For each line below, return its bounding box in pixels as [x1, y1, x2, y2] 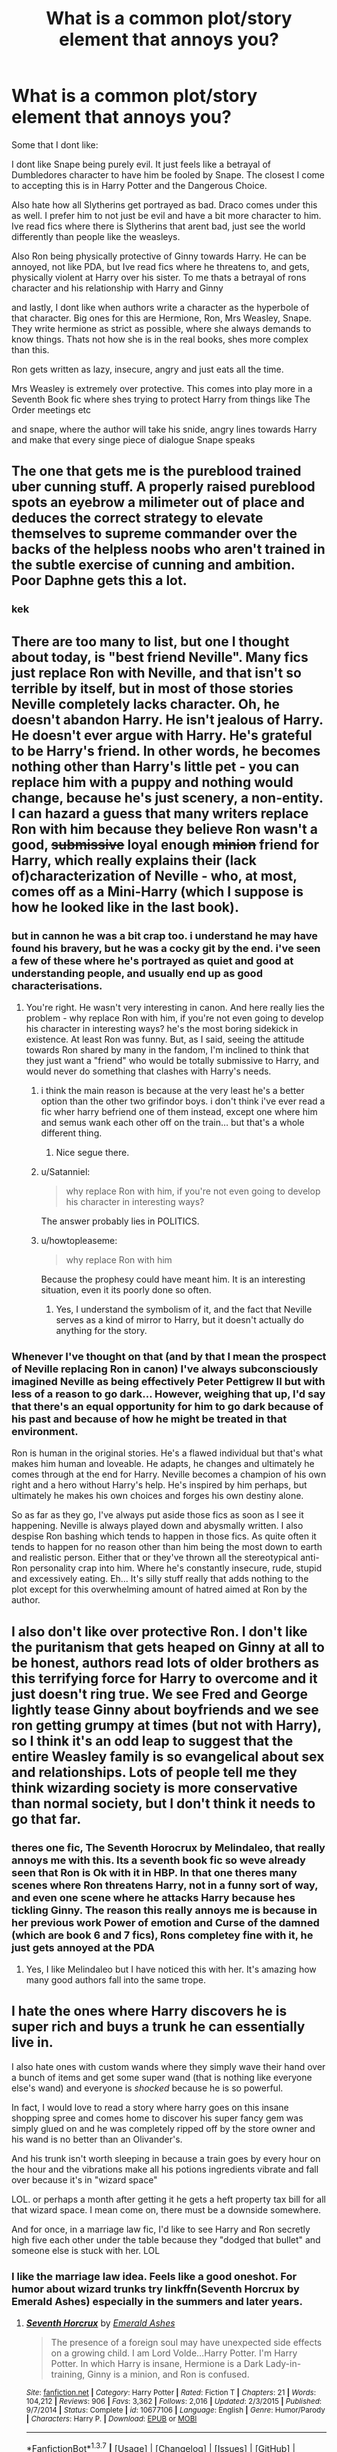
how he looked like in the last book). [11, 898, 239, 916]
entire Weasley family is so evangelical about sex [11, 1748, 325, 1765]
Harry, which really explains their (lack [11, 852, 257, 869]
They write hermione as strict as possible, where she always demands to [11, 322, 312, 334]
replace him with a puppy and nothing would [11, 773, 294, 791]
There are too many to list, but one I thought [11, 633, 290, 650]
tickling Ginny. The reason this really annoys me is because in [11, 1903, 318, 1917]
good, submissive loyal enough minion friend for [11, 836, 320, 853]
